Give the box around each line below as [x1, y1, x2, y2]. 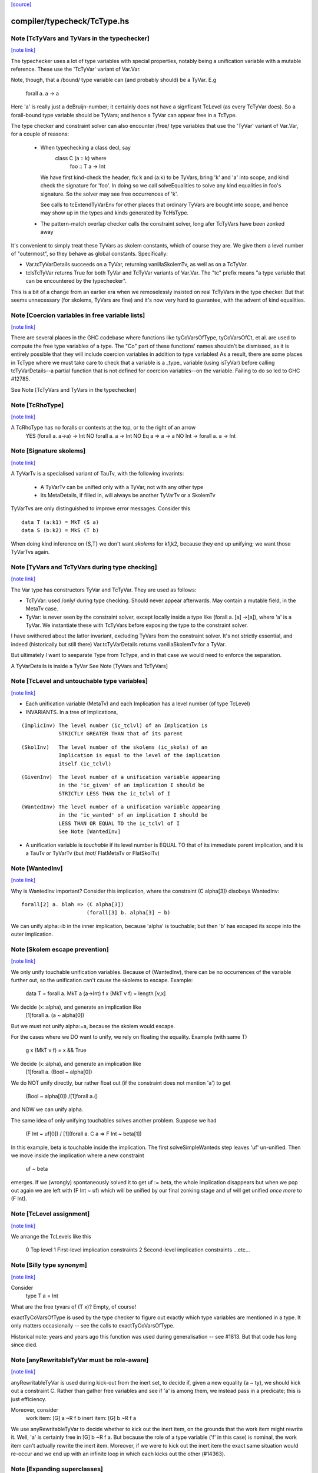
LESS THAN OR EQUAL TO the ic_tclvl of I [58, 820, 180, 827]
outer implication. [11, 931, 54, 938]
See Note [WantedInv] [58, 828, 121, 835]
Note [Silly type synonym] [11, 1261, 88, 1269]
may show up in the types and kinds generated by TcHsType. [40, 209, 188, 216]
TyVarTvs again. [11, 548, 50, 555]
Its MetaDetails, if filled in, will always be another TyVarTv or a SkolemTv [40, 492, 216, 499]
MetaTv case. [25, 605, 58, 612]
